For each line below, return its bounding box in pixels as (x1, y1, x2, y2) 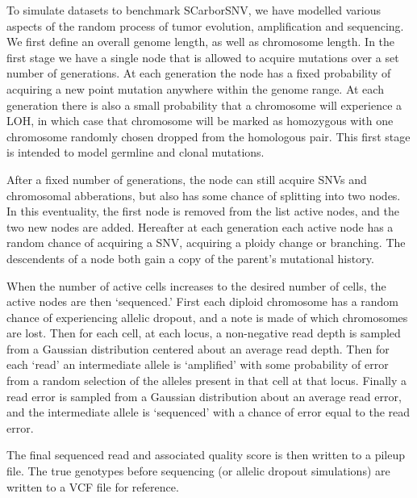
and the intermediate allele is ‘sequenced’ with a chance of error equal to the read (6, 404, 411, 421)
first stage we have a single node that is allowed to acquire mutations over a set (6, 48, 399, 65)
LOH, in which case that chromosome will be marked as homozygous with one (6, 112, 394, 129)
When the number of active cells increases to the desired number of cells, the (6, 277, 386, 294)
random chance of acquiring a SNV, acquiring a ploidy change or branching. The (6, 234, 406, 251)
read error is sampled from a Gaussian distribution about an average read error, (6, 387, 402, 404)
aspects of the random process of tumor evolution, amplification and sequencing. (6, 17, 404, 34)
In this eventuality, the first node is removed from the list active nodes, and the (6, 203, 399, 220)
